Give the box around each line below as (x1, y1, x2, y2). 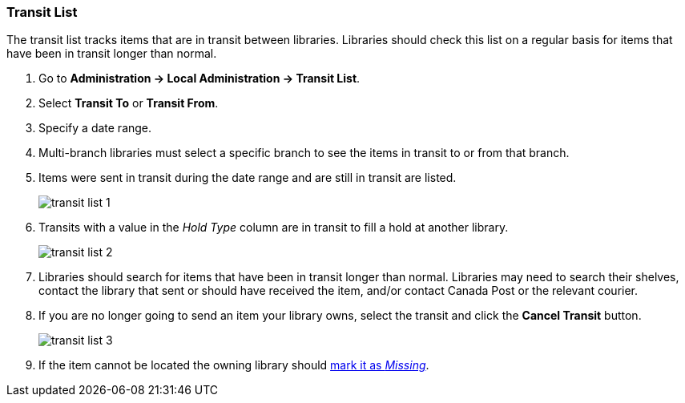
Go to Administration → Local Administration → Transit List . (38, 71, 361, 86)
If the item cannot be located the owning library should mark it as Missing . (38, 358, 429, 373)
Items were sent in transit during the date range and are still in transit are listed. (38, 171, 457, 185)
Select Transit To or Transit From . (38, 96, 219, 111)
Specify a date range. (38, 121, 152, 135)
